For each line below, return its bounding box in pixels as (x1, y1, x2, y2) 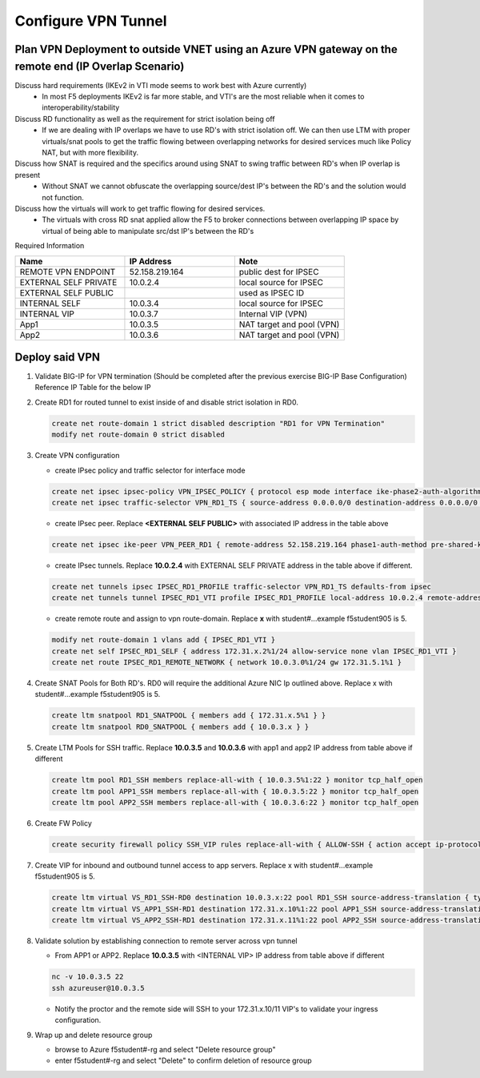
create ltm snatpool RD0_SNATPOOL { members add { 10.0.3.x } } (51, 722, 310, 731)
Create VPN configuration (34, 451, 120, 461)
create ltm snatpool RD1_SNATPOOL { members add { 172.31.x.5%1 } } (51, 711, 326, 720)
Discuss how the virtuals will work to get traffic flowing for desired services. (14, 203, 266, 213)
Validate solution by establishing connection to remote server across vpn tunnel (34, 936, 298, 945)
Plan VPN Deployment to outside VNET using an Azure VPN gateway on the (14, 42, 398, 56)
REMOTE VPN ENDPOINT (19, 266, 116, 277)
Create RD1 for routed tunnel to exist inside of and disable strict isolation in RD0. (34, 397, 299, 407)
